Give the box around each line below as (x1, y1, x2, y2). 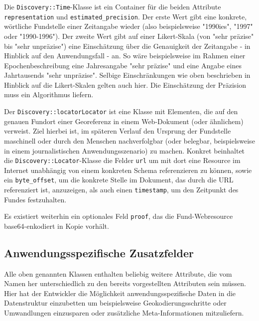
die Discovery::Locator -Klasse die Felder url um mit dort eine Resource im (4, 155, 241, 165)
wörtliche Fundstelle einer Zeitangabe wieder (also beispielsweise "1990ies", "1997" (4, 21, 253, 31)
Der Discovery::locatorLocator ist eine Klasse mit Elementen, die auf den (4, 106, 238, 117)
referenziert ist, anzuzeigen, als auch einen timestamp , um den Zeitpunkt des (4, 184, 239, 194)
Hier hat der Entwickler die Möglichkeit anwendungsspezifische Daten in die (4, 288, 236, 298)
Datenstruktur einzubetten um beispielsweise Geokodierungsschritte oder (4, 298, 227, 308)
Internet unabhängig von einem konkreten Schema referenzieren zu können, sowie (4, 164, 252, 175)
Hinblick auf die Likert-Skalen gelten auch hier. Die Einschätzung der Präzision (4, 79, 247, 90)
